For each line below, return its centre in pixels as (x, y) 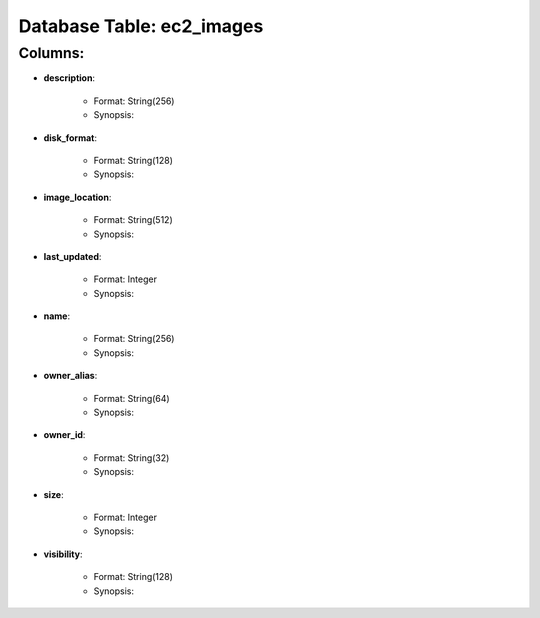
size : (53, 494)
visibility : (63, 554)
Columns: (51, 53)
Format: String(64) (131, 398)
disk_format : (70, 137)
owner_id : (64, 435)
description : (69, 78)
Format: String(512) (133, 220)
